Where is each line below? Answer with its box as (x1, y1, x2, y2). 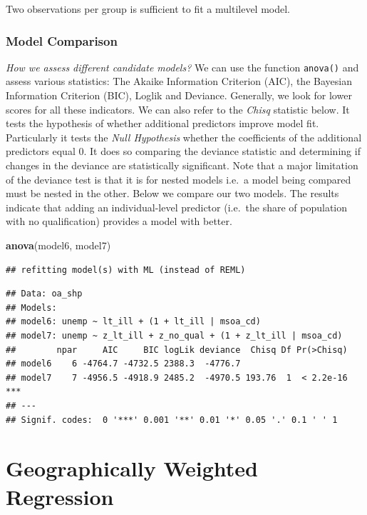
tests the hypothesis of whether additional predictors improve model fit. (6, 116, 319, 131)
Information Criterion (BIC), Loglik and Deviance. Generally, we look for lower (6, 88, 352, 103)
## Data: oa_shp (6, 289, 83, 299)
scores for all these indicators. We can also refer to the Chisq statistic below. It (6, 101, 350, 116)
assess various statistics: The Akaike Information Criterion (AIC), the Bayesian (6, 74, 352, 89)
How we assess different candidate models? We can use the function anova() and (6, 59, 359, 74)
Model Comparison (6, 31, 118, 49)
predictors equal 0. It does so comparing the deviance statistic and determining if (6, 144, 361, 159)
